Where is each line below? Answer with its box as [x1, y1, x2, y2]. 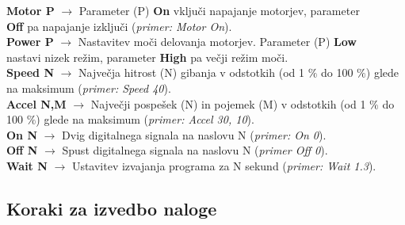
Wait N [6, 157, 48, 174]
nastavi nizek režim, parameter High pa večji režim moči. [6, 48, 288, 65]
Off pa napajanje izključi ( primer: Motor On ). [6, 17, 232, 34]
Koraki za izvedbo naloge [6, 196, 217, 220]
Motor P [6, 2, 55, 18]
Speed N [6, 64, 55, 81]
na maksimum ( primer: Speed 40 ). [6, 79, 171, 96]
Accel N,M [6, 95, 67, 112]
